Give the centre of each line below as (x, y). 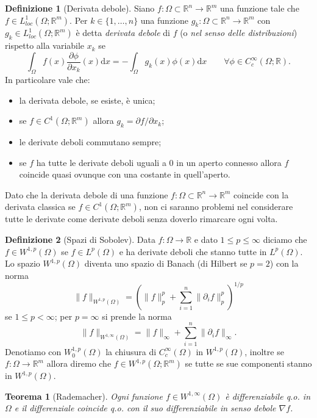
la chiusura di (131, 351)
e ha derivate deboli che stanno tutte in (193, 251)
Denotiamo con (33, 351)
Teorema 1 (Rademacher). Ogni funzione (84, 396)
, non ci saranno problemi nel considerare (216, 207)
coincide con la (261, 194)
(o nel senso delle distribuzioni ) (239, 33)
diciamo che (285, 239)
